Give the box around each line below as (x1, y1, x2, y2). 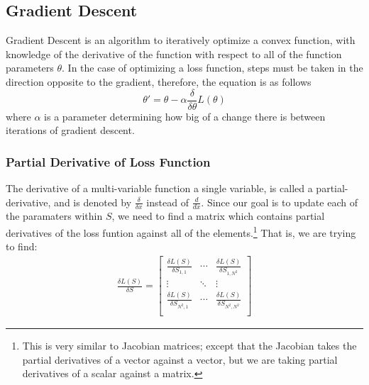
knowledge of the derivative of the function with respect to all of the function (6, 46, 342, 61)
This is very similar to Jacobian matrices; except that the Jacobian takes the (22, 338, 357, 353)
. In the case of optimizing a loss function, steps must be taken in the (62, 60, 363, 75)
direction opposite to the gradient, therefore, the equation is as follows (6, 74, 312, 89)
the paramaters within (6, 208, 103, 223)
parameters (6, 60, 54, 75)
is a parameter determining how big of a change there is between (44, 108, 326, 123)
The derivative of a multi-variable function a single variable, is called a (6, 181, 313, 196)
